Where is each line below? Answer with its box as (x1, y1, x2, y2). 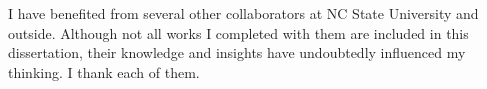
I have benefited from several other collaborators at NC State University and (8, 3, 479, 23)
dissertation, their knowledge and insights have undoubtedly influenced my (8, 42, 466, 63)
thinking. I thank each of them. (8, 61, 200, 82)
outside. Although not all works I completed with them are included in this (8, 22, 469, 43)
